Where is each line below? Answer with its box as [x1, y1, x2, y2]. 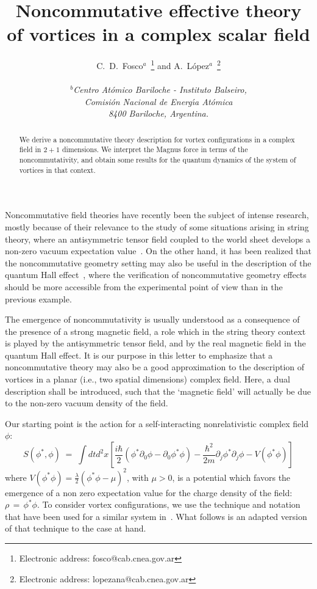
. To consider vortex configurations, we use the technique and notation [37, 498, 301, 511]
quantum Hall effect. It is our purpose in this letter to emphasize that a [5, 348, 273, 361]
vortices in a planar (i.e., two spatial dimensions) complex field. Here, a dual [5, 373, 290, 386]
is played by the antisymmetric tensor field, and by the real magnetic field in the [5, 337, 306, 349]
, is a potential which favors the [172, 470, 291, 483]
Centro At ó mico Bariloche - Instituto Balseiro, [73, 83, 247, 96]
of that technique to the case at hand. [5, 522, 146, 535]
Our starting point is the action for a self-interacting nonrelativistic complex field [5, 417, 308, 430]
